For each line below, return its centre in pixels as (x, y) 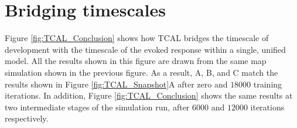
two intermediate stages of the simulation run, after (97, 107)
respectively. (27, 118)
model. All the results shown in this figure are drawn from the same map (136, 61)
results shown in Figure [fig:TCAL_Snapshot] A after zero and (116, 84)
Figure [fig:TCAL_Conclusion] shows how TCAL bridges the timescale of (137, 38)
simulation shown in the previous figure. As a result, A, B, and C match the (141, 72)
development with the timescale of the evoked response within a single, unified (145, 49)
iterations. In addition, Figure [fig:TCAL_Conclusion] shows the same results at (149, 95)
